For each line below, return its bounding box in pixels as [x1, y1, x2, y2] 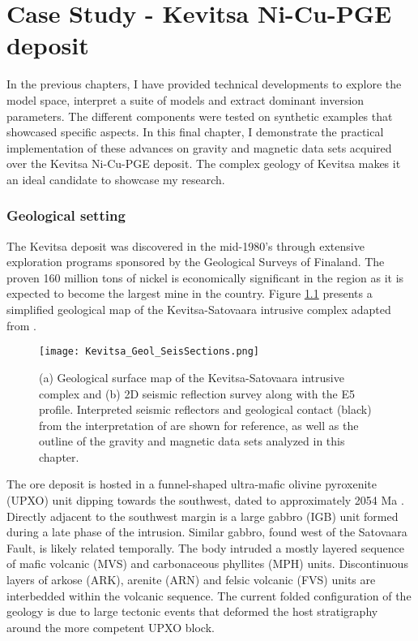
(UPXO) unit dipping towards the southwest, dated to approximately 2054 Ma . [6, 492, 404, 509]
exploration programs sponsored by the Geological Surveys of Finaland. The [6, 253, 385, 270]
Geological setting [6, 205, 126, 226]
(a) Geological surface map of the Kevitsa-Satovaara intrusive [39, 368, 344, 385]
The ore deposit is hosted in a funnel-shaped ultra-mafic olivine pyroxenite [6, 475, 377, 493]
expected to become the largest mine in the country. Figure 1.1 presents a [6, 285, 373, 302]
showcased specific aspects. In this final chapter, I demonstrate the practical [6, 123, 384, 140]
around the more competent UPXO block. [6, 618, 215, 635]
